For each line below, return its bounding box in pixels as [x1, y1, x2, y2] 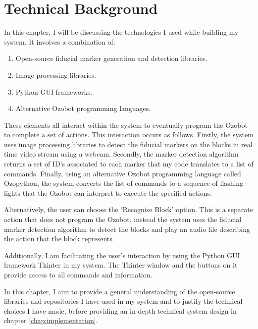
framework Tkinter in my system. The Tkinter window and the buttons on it [4, 260, 238, 270]
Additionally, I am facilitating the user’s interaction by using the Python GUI [4, 250, 240, 260]
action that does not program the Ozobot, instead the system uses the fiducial [4, 214, 242, 224]
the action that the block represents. [4, 233, 114, 244]
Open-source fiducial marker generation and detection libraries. [15, 53, 207, 63]
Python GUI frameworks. [15, 86, 93, 97]
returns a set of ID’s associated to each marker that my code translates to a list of [4, 159, 254, 169]
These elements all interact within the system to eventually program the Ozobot [4, 119, 248, 130]
